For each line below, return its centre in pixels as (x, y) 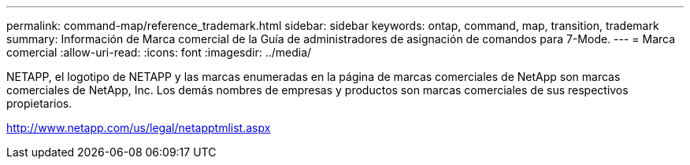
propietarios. (39, 103)
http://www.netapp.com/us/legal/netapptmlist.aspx (139, 128)
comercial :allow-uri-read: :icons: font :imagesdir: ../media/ (159, 52)
